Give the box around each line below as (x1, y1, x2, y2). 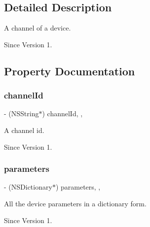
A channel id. (4, 125, 44, 135)
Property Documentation (4, 63, 135, 78)
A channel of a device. (4, 23, 71, 33)
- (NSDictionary (4, 182, 52, 192)
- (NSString (4, 108, 39, 119)
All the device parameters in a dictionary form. (4, 198, 147, 208)
